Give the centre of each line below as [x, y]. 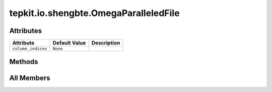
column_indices [30, 49]
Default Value [69, 43]
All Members [30, 78]
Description [106, 43]
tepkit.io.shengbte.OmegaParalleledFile [94, 13]
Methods [24, 62]
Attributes [26, 31]
